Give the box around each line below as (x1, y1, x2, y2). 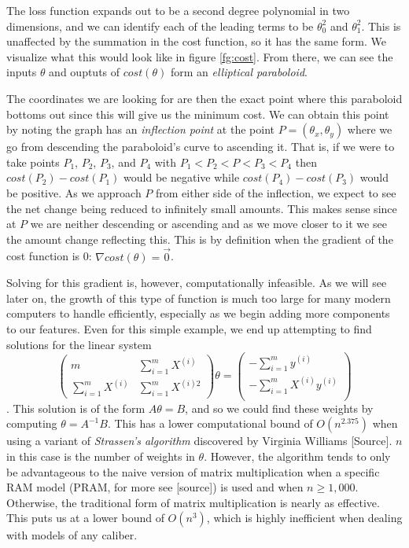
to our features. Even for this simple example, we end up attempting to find (6, 320, 372, 337)
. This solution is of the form (6, 399, 146, 416)
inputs (6, 64, 37, 80)
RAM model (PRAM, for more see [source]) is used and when (6, 479, 304, 495)
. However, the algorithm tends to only (204, 447, 391, 464)
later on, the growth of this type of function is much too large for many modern (6, 289, 391, 306)
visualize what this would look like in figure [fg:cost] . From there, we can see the (6, 48, 393, 64)
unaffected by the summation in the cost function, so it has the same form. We (6, 33, 386, 50)
